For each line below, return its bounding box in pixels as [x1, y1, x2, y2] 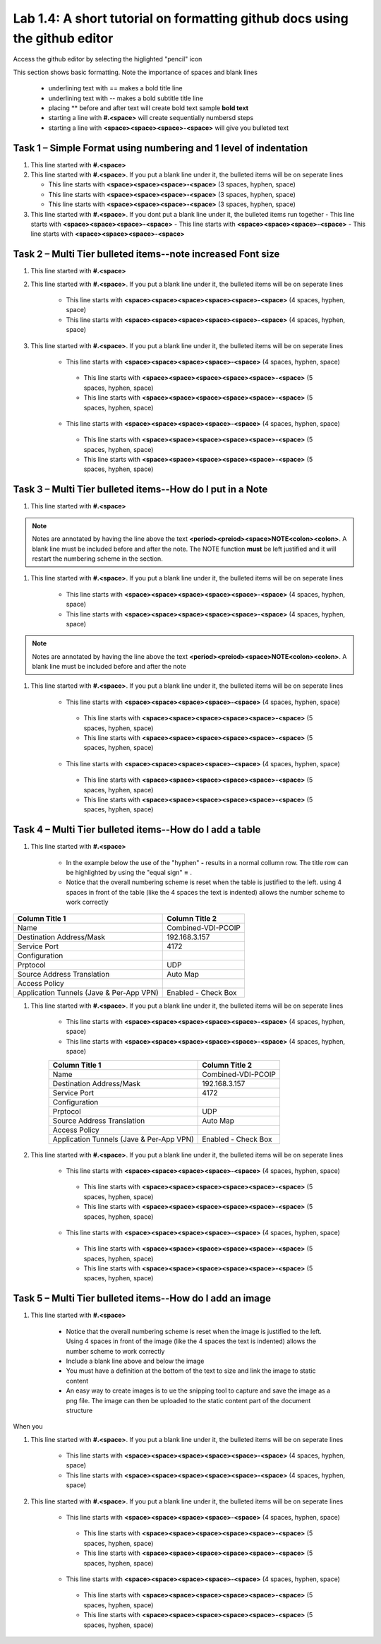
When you [13, 1422, 43, 1431]
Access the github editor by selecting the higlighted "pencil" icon [13, 55, 202, 64]
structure [66, 1406, 93, 1414]
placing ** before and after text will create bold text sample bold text [48, 103, 249, 112]
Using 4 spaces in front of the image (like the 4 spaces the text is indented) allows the [66, 1337, 317, 1345]
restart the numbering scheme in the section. [32, 554, 164, 563]
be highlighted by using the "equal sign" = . [66, 869, 192, 877]
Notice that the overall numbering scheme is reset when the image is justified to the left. [66, 1327, 322, 1335]
